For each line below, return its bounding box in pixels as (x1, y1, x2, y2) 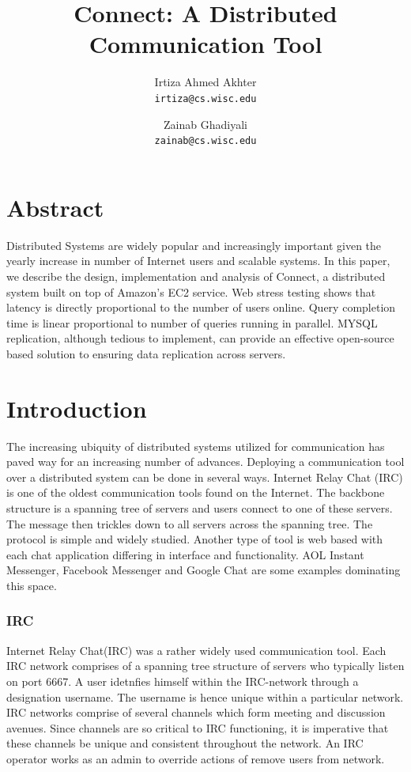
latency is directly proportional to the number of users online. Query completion (6, 299, 396, 316)
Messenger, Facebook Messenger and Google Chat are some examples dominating (6, 562, 401, 578)
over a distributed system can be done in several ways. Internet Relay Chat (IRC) (6, 468, 403, 485)
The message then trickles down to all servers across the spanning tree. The (6, 515, 373, 532)
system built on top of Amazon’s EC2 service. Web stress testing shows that (6, 283, 376, 300)
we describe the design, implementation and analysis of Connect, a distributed (6, 267, 386, 284)
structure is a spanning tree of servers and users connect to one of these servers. (6, 500, 393, 516)
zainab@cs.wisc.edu (154, 135, 257, 147)
